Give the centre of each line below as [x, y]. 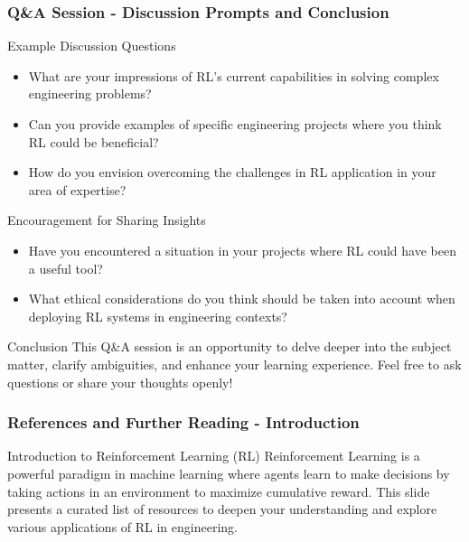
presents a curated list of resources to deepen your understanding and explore [222, 509]
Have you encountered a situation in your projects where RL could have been [242, 250]
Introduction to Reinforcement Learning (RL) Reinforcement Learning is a [214, 456]
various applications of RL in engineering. [122, 526]
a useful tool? [66, 268]
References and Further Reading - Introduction [183, 422]
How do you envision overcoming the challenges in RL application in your [232, 172]
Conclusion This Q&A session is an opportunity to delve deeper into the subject [230, 346]
